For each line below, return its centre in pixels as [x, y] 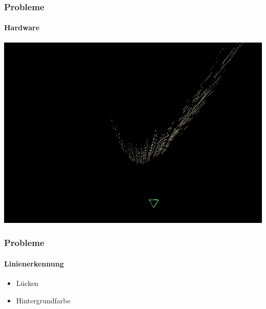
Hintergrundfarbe [43, 300]
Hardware [22, 27]
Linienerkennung [34, 263]
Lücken [27, 283]
